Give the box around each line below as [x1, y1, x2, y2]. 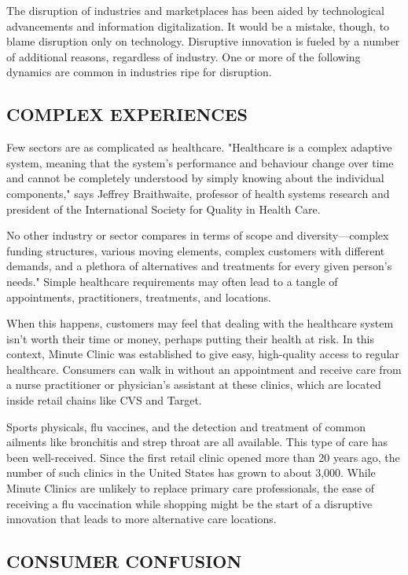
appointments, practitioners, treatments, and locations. [6, 288, 271, 305]
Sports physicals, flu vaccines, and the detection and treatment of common [6, 418, 366, 434]
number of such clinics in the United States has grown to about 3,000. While [6, 464, 376, 481]
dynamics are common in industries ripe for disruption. [6, 64, 272, 80]
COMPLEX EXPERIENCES [6, 102, 248, 126]
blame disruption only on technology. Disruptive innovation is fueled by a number [6, 33, 400, 49]
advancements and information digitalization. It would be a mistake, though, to [6, 17, 390, 34]
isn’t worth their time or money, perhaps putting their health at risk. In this [6, 330, 375, 346]
